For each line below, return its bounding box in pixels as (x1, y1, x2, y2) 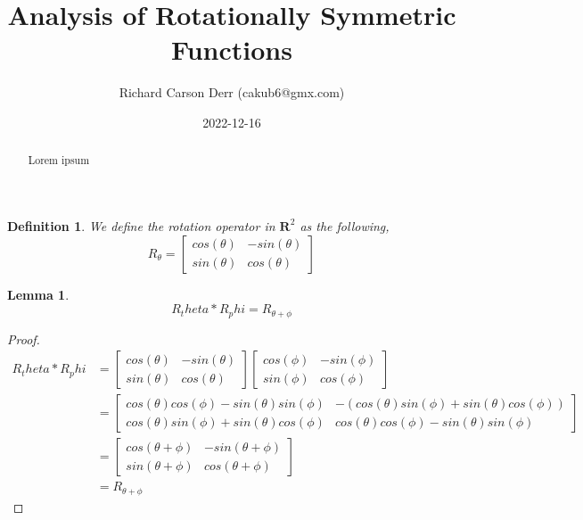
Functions (171, 31, 292, 68)
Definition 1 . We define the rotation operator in (7, 216, 275, 235)
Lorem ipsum (28, 153, 90, 168)
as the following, (300, 216, 390, 235)
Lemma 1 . (7, 285, 70, 303)
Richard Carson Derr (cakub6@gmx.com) (119, 83, 345, 102)
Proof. (7, 329, 40, 348)
